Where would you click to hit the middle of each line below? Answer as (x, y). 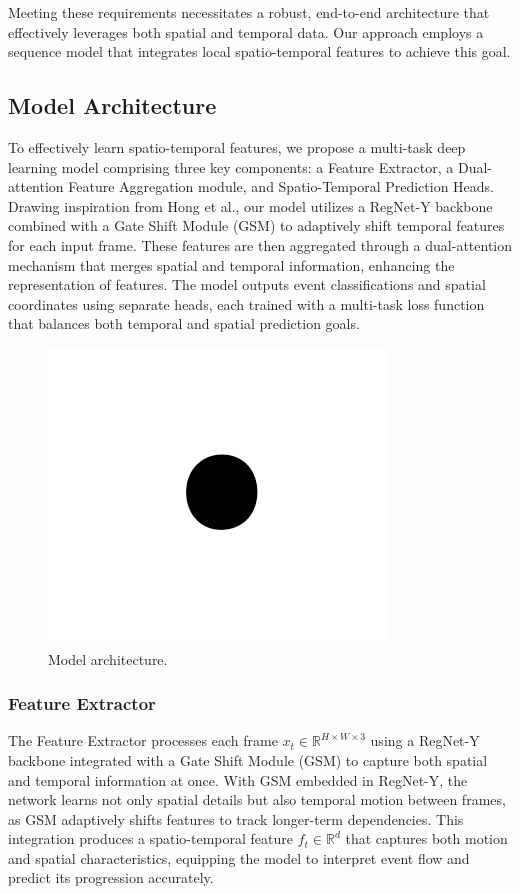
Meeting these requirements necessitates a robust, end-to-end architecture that (249, 12)
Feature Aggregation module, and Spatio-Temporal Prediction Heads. (281, 186)
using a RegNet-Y (425, 740)
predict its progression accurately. (111, 877)
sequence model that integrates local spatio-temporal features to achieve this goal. (259, 51)
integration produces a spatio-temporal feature (150, 838)
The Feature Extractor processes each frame (143, 740)
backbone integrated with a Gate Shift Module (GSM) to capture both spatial (248, 759)
